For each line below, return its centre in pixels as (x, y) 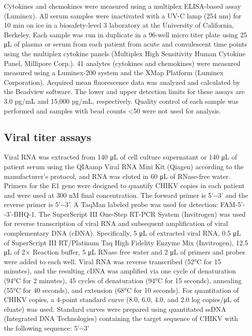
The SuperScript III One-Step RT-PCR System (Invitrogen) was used (142, 214)
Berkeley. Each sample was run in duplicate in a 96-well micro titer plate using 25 (126, 34)
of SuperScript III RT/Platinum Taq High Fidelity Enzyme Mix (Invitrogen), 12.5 (126, 242)
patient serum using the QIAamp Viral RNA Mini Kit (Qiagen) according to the (124, 166)
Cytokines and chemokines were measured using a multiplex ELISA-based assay (123, 6)
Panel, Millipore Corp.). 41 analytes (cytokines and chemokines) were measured (122, 63)
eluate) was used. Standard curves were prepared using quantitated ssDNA (115, 309)
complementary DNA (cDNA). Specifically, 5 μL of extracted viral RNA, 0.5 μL (122, 233)
